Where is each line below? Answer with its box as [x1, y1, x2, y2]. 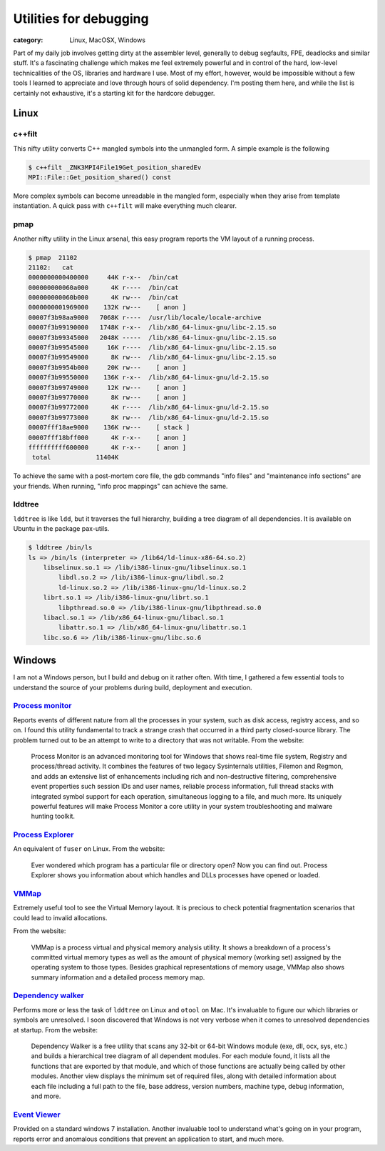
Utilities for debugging [13, 11, 149, 26]
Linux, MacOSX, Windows [69, 36, 146, 44]
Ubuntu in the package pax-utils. [13, 524, 110, 533]
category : [13, 36, 43, 44]
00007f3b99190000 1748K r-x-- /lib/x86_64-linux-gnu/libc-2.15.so [28, 324, 277, 332]
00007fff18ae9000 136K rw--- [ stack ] [28, 424, 190, 432]
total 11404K [32, 454, 119, 462]
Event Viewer [13, 1110, 61, 1120]
